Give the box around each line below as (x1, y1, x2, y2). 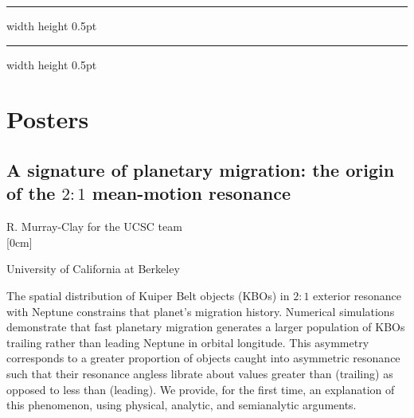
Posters (6, 103, 89, 135)
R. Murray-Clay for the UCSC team (6, 218, 182, 235)
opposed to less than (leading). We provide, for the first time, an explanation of (6, 381, 395, 397)
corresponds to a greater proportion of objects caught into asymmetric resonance (6, 350, 400, 366)
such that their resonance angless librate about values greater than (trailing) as (6, 365, 393, 381)
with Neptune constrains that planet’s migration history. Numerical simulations (6, 303, 395, 319)
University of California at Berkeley (6, 260, 180, 277)
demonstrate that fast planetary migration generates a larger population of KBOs (6, 318, 405, 335)
